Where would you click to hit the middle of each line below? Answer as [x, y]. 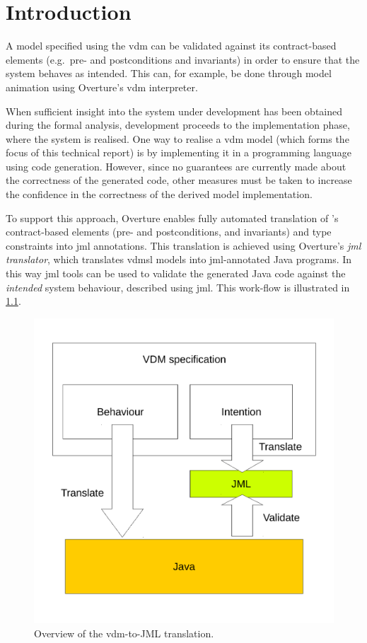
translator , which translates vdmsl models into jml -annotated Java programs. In [179, 259]
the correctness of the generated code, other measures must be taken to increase [179, 180]
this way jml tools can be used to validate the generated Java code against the [176, 273]
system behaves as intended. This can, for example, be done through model [169, 73]
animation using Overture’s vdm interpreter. [102, 87]
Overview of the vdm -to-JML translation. [124, 633]
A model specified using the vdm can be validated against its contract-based [171, 46]
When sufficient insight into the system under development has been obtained [174, 111]
